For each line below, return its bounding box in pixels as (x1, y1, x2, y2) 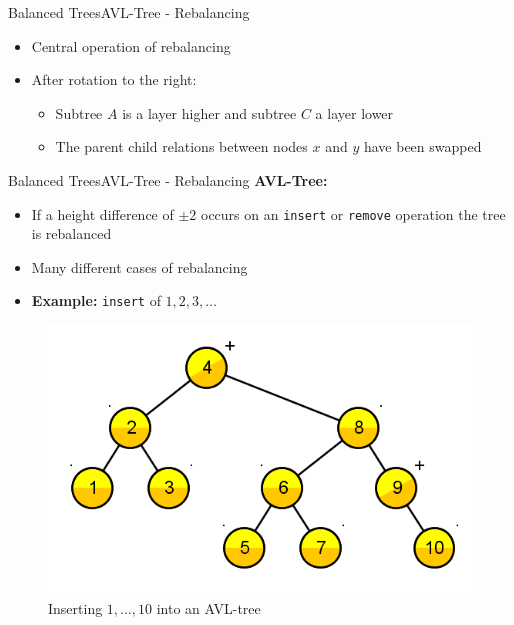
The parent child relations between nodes (55, 136, 308, 157)
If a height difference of (31, 203, 174, 224)
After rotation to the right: (31, 69, 197, 90)
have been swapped (363, 136, 482, 157)
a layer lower (315, 102, 394, 123)
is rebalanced (31, 223, 112, 244)
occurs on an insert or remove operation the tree (201, 203, 506, 224)
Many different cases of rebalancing (31, 256, 248, 277)
